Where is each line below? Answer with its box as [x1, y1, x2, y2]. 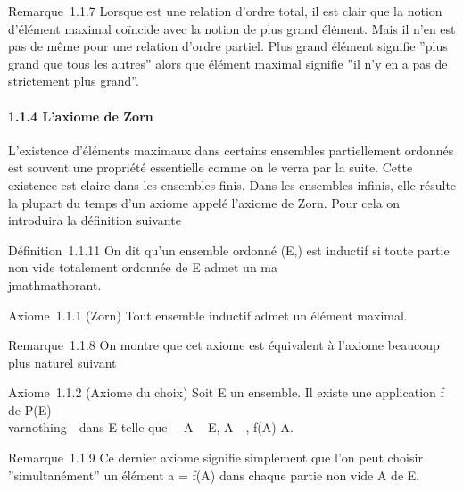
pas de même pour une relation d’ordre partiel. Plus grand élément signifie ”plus [8, 37, 448, 55]
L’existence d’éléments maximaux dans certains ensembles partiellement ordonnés [8, 140, 454, 159]
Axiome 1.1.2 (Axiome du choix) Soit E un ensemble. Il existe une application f [8, 383, 444, 402]
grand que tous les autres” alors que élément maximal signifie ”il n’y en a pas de [8, 54, 448, 72]
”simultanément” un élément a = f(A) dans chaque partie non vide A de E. [8, 465, 420, 484]
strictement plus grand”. [8, 71, 139, 90]
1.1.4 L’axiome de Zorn [8, 106, 153, 125]
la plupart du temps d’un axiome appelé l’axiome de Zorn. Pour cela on [8, 193, 401, 212]
